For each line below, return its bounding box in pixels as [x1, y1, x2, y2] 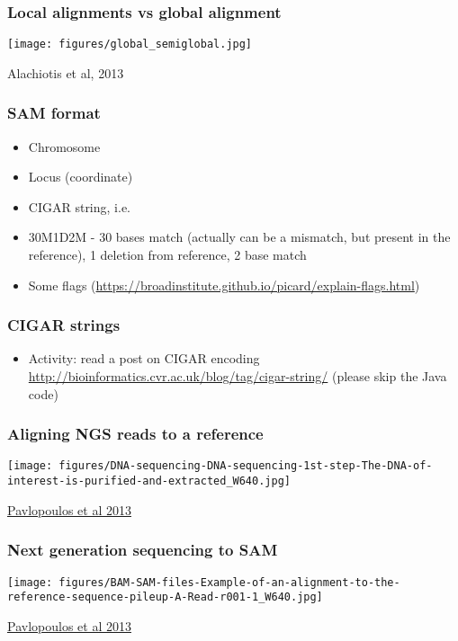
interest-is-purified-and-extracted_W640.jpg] [7, 475, 291, 488]
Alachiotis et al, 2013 [7, 63, 124, 82]
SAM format [7, 102, 101, 124]
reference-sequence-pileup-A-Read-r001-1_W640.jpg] [7, 591, 323, 604]
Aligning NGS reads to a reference [7, 423, 264, 445]
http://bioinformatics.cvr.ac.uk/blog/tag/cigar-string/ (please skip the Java [28, 367, 447, 386]
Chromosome [28, 137, 101, 156]
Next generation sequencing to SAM [7, 539, 278, 561]
